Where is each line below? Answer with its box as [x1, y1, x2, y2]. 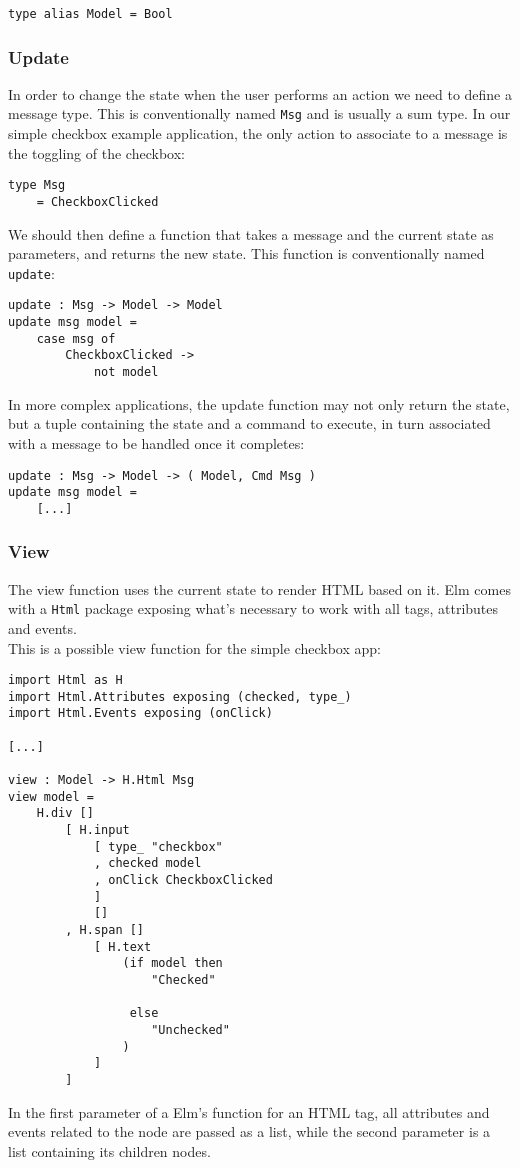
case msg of [36, 331, 116, 346]
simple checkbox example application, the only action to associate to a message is [8, 123, 508, 144]
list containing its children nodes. [8, 1140, 211, 1161]
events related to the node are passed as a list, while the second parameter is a [8, 1121, 491, 1142]
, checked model [93, 856, 202, 871]
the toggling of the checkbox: [8, 142, 185, 163]
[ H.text [93, 939, 152, 954]
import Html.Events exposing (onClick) [8, 706, 273, 721]
